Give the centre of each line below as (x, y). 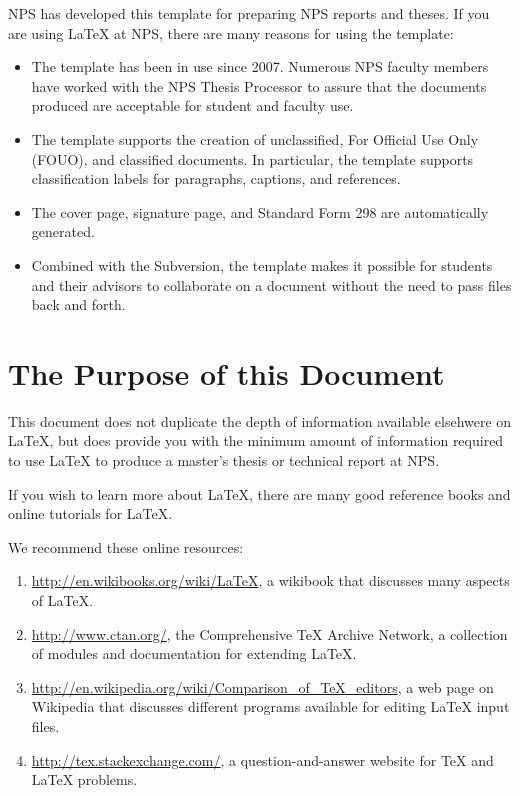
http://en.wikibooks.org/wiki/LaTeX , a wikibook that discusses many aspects (270, 580)
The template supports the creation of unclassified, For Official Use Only (255, 138)
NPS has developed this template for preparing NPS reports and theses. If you (249, 13)
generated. (63, 231)
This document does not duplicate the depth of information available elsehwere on (260, 420)
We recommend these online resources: (126, 546)
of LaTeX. (62, 600)
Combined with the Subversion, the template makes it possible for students (262, 264)
